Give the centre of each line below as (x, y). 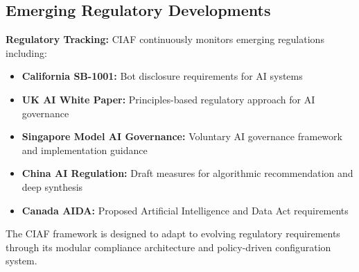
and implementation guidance (85, 150)
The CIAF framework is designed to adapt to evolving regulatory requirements (173, 233)
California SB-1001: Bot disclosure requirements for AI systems (162, 76)
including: (26, 52)
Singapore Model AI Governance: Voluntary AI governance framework (182, 136)
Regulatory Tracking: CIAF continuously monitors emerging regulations (165, 39)
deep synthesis (52, 186)
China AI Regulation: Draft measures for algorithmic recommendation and (187, 173)
